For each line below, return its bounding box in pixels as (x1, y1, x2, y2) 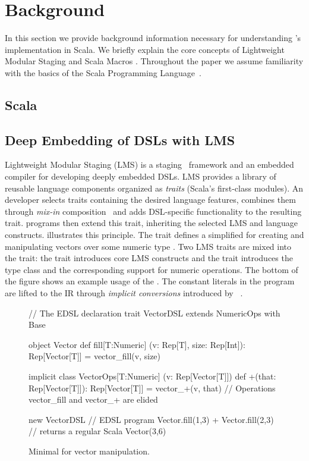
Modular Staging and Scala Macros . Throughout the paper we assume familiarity (5, 55, 304, 67)
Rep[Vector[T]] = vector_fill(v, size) (29, 350, 161, 362)
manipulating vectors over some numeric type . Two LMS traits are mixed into (5, 240, 292, 252)
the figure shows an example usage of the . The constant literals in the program (5, 275, 295, 287)
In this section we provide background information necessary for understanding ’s (5, 32, 301, 44)
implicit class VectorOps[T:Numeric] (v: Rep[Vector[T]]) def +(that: (29, 369, 276, 382)
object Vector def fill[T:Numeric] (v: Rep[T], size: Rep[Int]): (29, 338, 245, 350)
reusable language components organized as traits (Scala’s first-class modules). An (5, 181, 304, 194)
